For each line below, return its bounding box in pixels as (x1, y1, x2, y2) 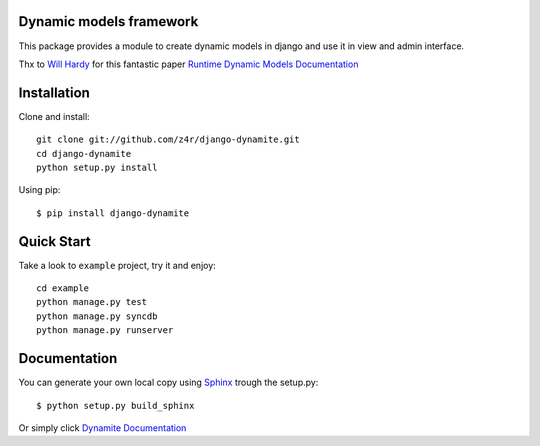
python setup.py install (36, 161, 158, 173)
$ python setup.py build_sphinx (36, 400, 195, 411)
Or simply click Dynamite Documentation (18, 421, 187, 434)
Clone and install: (18, 110, 90, 122)
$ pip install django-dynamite (36, 207, 190, 219)
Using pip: (18, 184, 61, 196)
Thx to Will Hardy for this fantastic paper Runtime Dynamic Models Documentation (18, 58, 359, 70)
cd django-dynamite (36, 148, 132, 159)
